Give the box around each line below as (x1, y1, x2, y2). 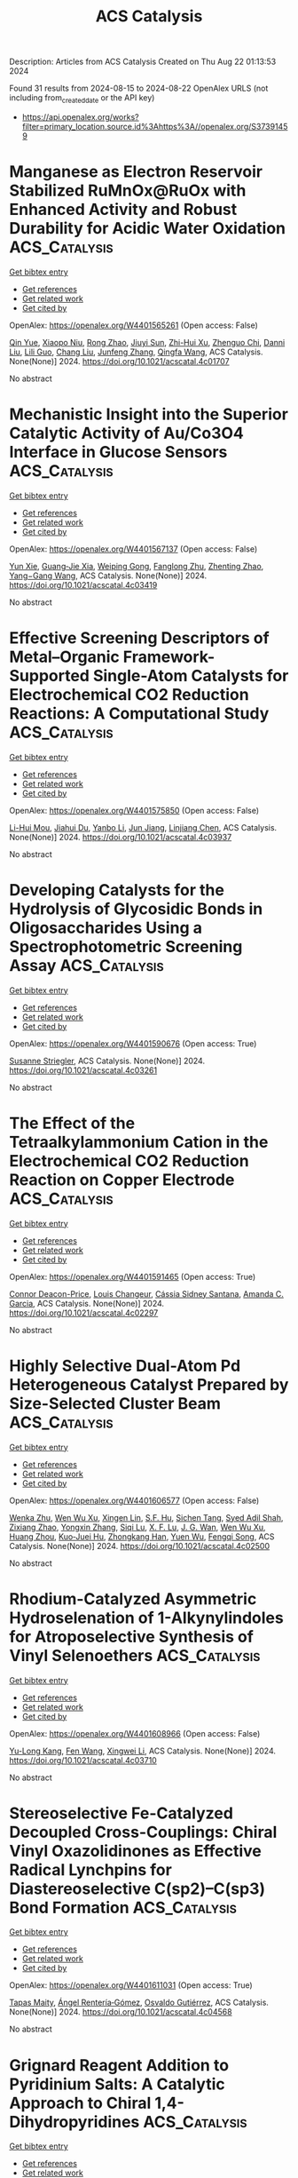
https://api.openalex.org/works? (21, 111, 139, 122)
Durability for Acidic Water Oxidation (9, 219, 286, 239)
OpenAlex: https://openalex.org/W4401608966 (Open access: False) (9, 1728, 261, 1738)
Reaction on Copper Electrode (9, 1170, 235, 1189)
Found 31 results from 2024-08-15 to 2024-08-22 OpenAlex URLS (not (9, 83, 269, 94)
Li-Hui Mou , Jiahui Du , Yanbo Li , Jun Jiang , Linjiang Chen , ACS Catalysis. (9, 822, 278, 832)
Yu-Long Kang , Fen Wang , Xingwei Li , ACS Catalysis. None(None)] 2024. (9, 1745, 277, 1756)
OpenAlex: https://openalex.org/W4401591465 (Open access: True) (9, 1271, 256, 1282)
